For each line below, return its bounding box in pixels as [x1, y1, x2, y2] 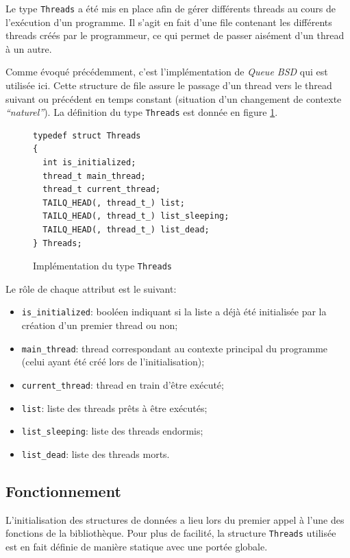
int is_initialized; [42, 158, 136, 168]
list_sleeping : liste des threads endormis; [21, 424, 203, 438]
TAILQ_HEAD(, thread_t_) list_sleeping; [42, 211, 229, 221]
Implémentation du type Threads [33, 258, 172, 273]
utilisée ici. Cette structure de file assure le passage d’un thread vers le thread [5, 78, 332, 93]
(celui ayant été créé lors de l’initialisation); [21, 354, 205, 369]
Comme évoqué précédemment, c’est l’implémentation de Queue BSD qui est [5, 64, 328, 79]
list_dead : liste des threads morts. [21, 446, 170, 461]
